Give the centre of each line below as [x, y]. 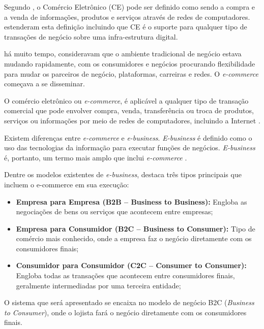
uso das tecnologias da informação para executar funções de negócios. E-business [130, 147]
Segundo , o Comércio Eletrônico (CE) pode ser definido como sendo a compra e [130, 7]
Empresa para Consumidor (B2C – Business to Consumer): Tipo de [136, 228]
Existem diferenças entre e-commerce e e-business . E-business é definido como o [128, 137]
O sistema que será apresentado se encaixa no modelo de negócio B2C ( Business [129, 302]
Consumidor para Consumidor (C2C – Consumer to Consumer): [131, 265]
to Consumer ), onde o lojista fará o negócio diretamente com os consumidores [125, 312]
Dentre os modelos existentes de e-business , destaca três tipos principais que [123, 174]
